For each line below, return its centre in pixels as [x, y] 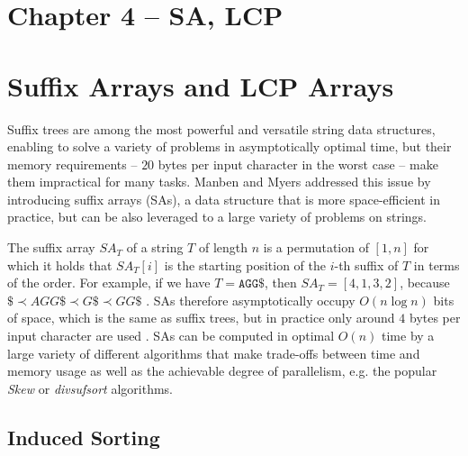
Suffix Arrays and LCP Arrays [201, 85]
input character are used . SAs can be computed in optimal [171, 336]
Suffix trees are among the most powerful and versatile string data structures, [221, 128]
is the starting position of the [245, 264]
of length [223, 247]
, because [425, 283]
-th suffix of [366, 264]
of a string [155, 247]
